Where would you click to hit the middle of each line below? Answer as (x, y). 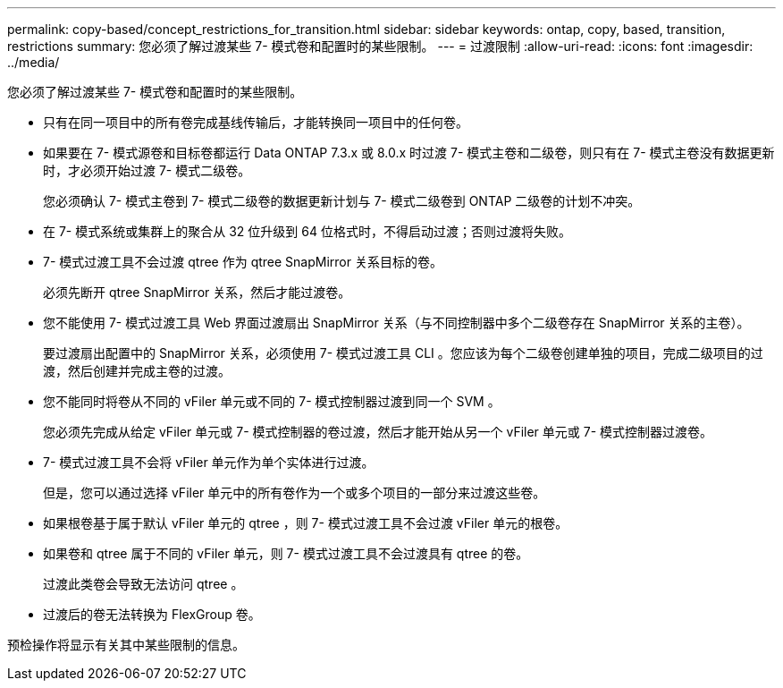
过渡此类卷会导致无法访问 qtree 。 (143, 584)
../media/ (34, 62)
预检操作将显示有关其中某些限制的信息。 (126, 645)
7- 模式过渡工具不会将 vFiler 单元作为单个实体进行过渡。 (209, 462)
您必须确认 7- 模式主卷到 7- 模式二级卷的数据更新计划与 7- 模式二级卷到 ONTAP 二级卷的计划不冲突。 (342, 201)
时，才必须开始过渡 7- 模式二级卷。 (147, 170)
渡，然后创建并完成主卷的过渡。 (137, 371)
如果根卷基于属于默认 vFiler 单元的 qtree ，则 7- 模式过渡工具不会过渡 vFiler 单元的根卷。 (306, 523)
